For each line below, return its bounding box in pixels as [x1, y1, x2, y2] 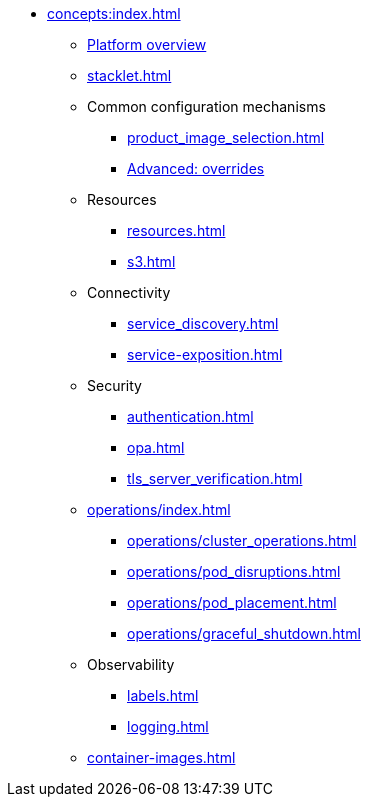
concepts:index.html [47, 5, 181, 22]
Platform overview [87, 36, 207, 53]
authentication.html [127, 408, 254, 425]
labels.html [127, 687, 199, 704]
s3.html [127, 253, 176, 270]
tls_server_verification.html [127, 470, 303, 487]
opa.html [127, 439, 185, 456]
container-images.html [87, 749, 236, 766]
